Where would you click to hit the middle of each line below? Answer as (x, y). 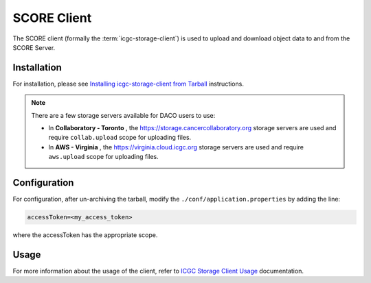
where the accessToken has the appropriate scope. (85, 235)
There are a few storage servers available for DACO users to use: (123, 115)
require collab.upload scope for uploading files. (120, 138)
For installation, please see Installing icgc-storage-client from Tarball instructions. (128, 84)
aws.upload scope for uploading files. (104, 157)
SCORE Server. (34, 47)
